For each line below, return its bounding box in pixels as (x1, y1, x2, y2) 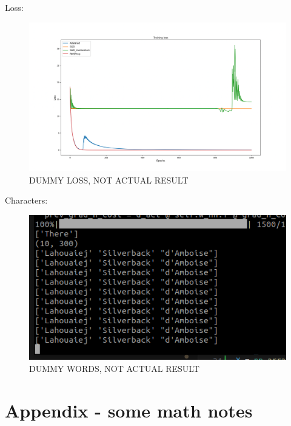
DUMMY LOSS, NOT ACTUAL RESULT (29, 173, 189, 186)
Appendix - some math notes (5, 397, 253, 422)
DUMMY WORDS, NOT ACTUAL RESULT (29, 362, 199, 374)
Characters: (5, 194, 48, 207)
